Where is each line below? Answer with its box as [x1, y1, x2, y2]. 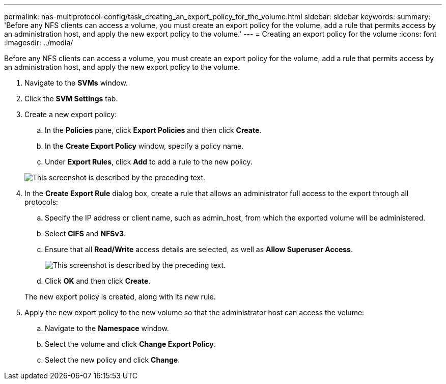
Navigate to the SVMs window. [24, 78, 128, 87]
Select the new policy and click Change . [45, 355, 180, 364]
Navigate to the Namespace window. [45, 324, 169, 333]
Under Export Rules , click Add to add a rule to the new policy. [45, 157, 253, 166]
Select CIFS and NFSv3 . [45, 229, 126, 238]
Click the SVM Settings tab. [24, 94, 118, 103]
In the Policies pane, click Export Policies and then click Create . [45, 126, 262, 134]
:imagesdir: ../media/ [4, 38, 73, 47]
